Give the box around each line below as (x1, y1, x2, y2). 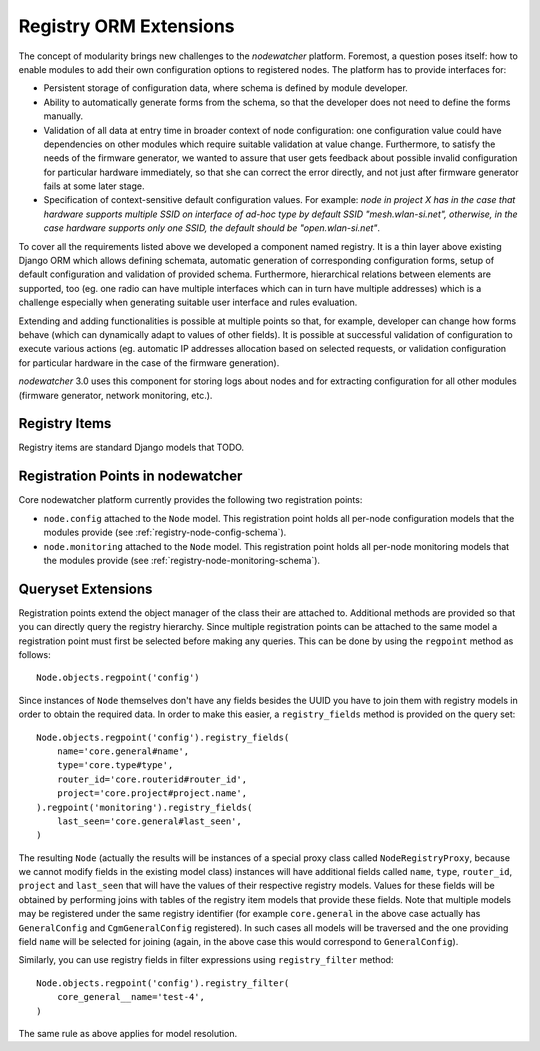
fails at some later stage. (43, 180, 145, 192)
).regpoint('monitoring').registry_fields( (36, 801, 253, 813)
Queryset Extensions (18, 580, 153, 597)
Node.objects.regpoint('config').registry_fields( (36, 731, 290, 743)
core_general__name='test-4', (56, 991, 205, 1003)
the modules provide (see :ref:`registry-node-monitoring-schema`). (43, 554, 320, 566)
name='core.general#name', (56, 745, 190, 757)
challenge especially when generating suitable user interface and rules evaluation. (18, 296, 358, 309)
